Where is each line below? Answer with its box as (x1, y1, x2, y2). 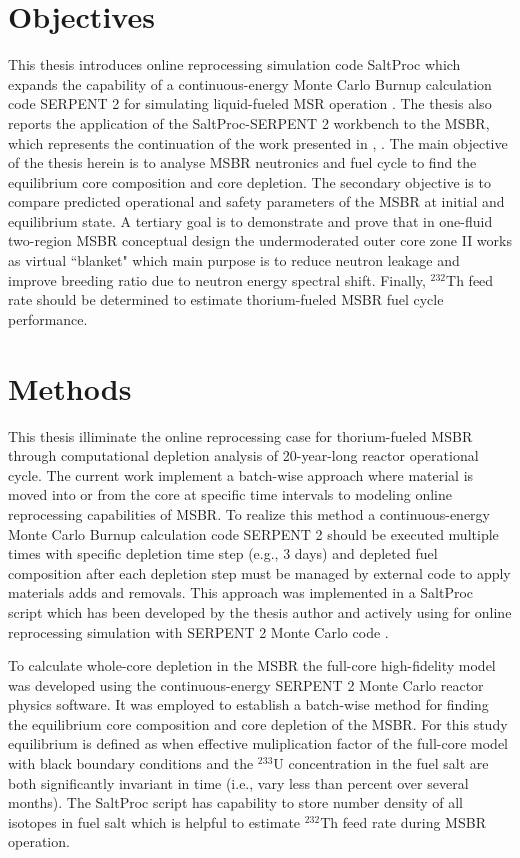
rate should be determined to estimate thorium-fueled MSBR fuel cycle (8, 289, 444, 310)
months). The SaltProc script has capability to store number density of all (8, 792, 463, 813)
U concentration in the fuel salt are (273, 753, 489, 774)
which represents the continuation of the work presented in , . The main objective (8, 132, 508, 153)
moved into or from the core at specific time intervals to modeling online (8, 484, 452, 505)
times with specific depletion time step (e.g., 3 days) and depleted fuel (8, 543, 438, 564)
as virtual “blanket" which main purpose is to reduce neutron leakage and (8, 250, 460, 271)
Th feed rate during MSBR (320, 811, 486, 832)
